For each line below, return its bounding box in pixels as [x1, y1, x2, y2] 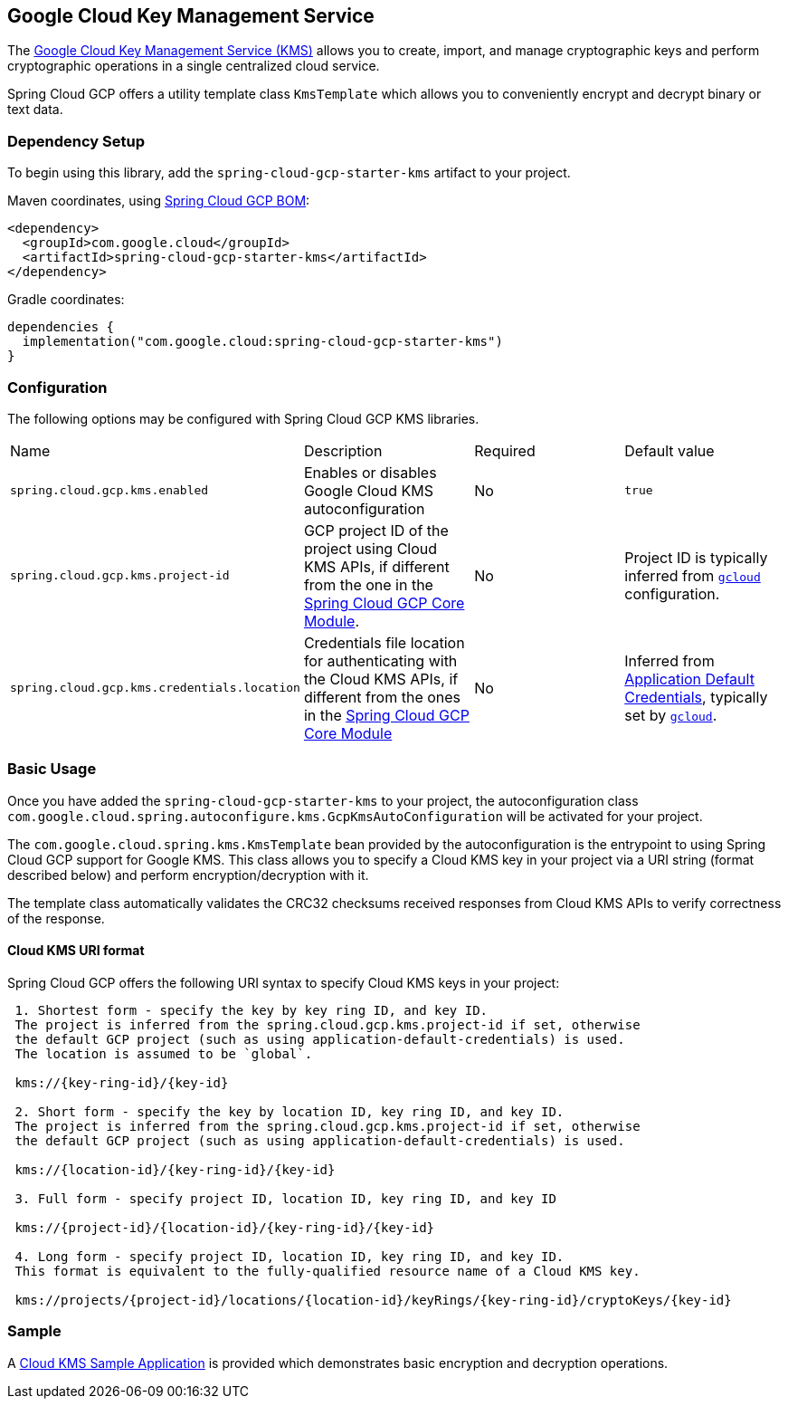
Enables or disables [303, 463, 437, 482]
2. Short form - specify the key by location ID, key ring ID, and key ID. [14, 1104, 565, 1119]
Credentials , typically [624, 687, 768, 706]
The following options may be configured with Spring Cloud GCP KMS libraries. [7, 410, 479, 426]
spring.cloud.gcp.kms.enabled [10, 483, 209, 498]
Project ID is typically [624, 548, 768, 567]
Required [474, 441, 536, 460]
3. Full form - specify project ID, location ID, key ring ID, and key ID [14, 1191, 556, 1206]
